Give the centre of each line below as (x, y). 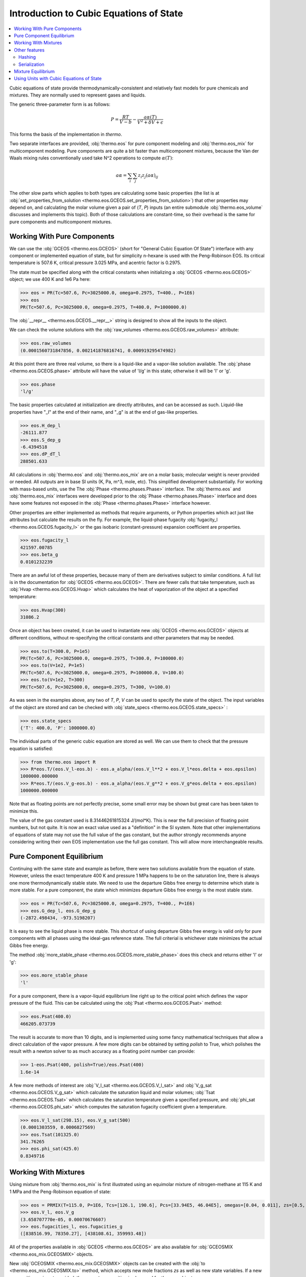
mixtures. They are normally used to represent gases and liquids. (78, 95)
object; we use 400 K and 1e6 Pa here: (50, 279)
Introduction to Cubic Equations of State (96, 13)
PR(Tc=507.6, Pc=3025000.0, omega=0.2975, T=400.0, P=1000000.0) (104, 307)
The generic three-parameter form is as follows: (60, 104)
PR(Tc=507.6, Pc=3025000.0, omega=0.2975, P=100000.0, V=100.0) (102, 672)
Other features (29, 50)
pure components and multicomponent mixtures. (61, 222)
